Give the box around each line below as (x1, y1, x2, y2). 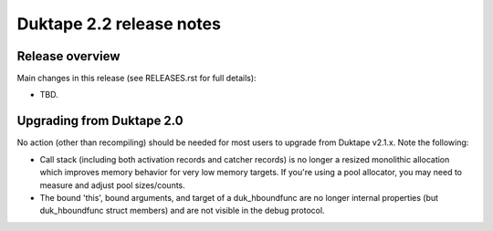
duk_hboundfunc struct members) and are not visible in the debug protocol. (39, 205, 325, 216)
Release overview (16, 48, 121, 64)
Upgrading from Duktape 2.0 (16, 113, 184, 129)
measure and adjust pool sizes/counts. (39, 179, 186, 191)
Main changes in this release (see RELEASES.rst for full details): (16, 73, 257, 84)
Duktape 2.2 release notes (16, 14, 221, 34)
